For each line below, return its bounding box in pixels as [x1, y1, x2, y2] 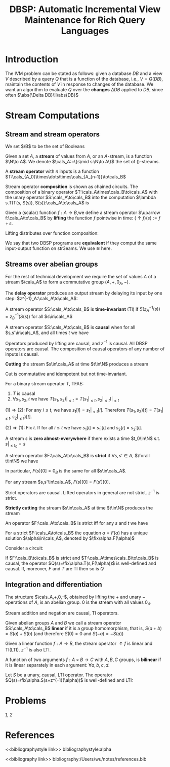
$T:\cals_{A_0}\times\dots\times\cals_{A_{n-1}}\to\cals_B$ [5, 173, 126, 179]
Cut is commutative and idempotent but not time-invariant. [5, 371, 127, 377]
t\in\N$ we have [5, 458, 39, 464]
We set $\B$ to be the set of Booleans [5, 143, 85, 149]
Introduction [5, 54, 59, 65]
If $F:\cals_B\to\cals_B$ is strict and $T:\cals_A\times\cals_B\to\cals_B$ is [5, 555, 159, 561]
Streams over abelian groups [5, 260, 98, 269]
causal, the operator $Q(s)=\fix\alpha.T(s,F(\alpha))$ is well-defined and [5, 560, 156, 566]
